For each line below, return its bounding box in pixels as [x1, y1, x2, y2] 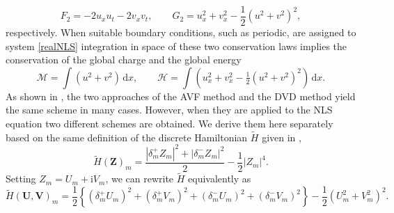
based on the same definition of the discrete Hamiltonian [6, 129, 248, 144]
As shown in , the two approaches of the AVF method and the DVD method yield [6, 88, 356, 103]
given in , [262, 129, 301, 144]
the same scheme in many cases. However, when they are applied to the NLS [6, 102, 333, 117]
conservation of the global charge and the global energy [6, 52, 242, 67]
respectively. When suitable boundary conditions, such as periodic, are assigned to [6, 25, 356, 40]
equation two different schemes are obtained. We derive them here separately [6, 116, 333, 131]
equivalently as [188, 171, 251, 186]
